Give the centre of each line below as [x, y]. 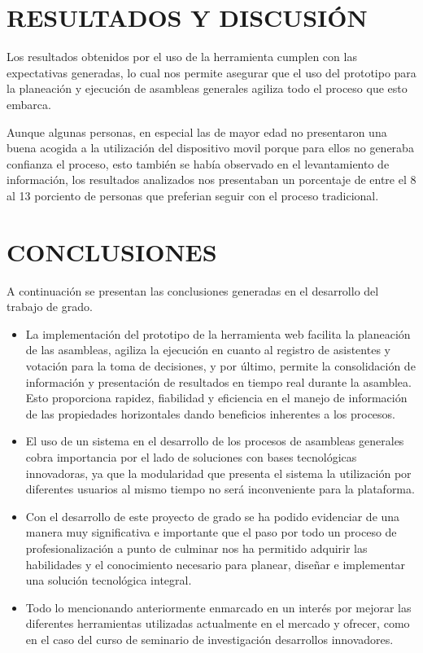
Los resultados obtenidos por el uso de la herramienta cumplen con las [182, 57]
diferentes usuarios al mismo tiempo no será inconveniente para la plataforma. [220, 489]
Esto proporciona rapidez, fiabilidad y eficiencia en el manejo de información [216, 398]
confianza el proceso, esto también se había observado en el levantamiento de [198, 163]
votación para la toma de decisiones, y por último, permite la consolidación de [220, 365]
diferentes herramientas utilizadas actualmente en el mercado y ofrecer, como [218, 623]
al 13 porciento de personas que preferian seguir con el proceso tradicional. [193, 195]
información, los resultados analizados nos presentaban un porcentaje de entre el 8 [211, 180]
